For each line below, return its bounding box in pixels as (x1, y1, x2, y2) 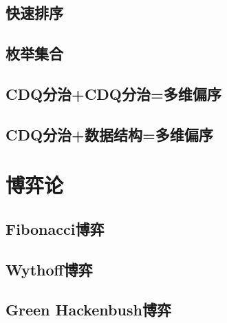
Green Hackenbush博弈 (6, 299, 171, 320)
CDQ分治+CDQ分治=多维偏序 (6, 83, 221, 104)
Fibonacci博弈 (6, 218, 105, 239)
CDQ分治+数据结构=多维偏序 (6, 123, 213, 145)
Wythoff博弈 (6, 258, 93, 280)
